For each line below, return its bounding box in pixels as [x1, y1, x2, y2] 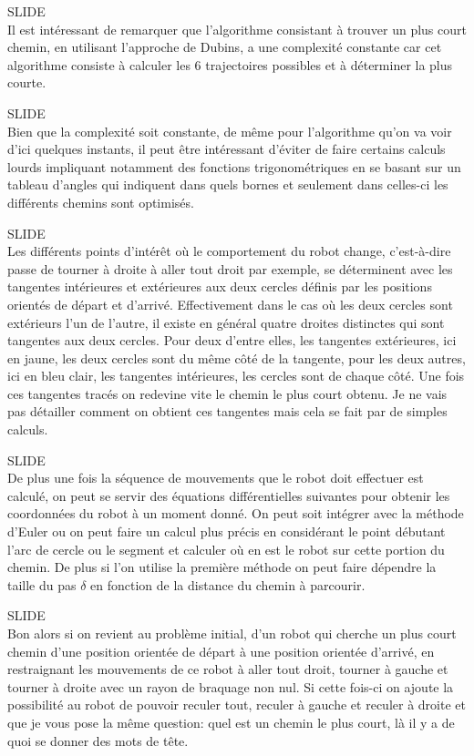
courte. [7, 73, 46, 92]
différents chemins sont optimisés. [7, 192, 194, 211]
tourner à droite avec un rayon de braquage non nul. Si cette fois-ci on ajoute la [7, 677, 454, 696]
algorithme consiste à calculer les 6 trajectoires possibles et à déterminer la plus [7, 55, 453, 74]
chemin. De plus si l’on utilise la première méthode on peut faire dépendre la [7, 557, 437, 577]
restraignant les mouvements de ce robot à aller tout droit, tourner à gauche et [7, 659, 448, 679]
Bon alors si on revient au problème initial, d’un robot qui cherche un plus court [7, 624, 457, 642]
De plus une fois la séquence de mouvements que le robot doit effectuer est [7, 468, 424, 487]
